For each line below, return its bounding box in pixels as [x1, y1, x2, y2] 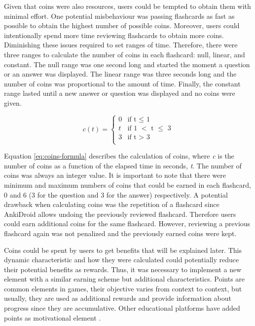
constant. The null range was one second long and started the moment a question [4, 59, 250, 69]
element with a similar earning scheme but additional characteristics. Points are [4, 274, 245, 284]
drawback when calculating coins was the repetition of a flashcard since [4, 199, 219, 209]
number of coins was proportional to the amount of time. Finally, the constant [4, 78, 241, 88]
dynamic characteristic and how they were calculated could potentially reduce [4, 254, 239, 265]
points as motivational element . [4, 312, 101, 323]
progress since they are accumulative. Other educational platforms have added [4, 303, 240, 313]
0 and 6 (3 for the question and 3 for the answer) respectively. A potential [4, 189, 228, 200]
